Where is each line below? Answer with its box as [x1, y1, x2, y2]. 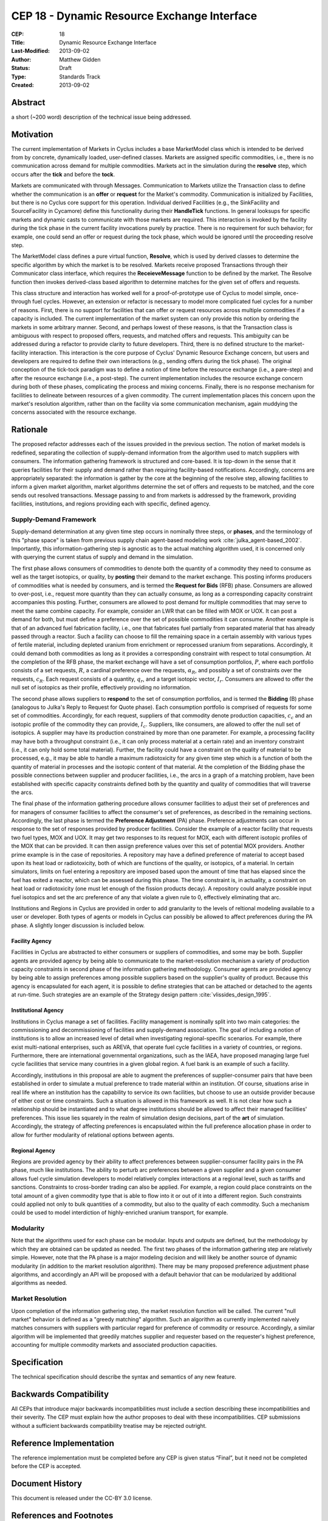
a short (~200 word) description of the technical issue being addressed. [11, 113, 191, 120]
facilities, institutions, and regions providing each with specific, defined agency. [11, 500, 211, 507]
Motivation [11, 129, 53, 139]
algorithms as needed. [11, 1279, 67, 1287]
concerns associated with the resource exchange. [11, 408, 137, 416]
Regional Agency [11, 1147, 55, 1154]
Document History [11, 1478, 82, 1489]
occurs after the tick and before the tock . [11, 170, 115, 178]
